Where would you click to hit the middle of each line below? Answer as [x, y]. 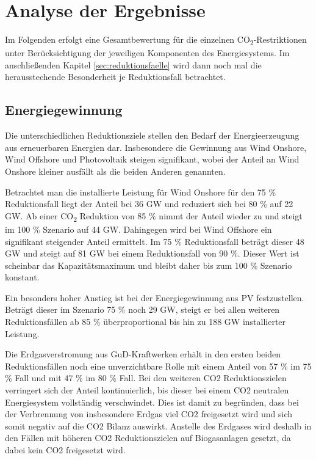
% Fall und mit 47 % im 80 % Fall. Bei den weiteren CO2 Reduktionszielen [146, 378]
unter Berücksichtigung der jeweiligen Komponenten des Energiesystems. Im [147, 53]
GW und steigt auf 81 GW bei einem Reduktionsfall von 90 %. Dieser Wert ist [152, 253]
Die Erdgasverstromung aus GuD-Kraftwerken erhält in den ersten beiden [143, 354]
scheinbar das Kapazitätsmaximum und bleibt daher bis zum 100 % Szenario [149, 265]
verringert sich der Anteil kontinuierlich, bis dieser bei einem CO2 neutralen [147, 390]
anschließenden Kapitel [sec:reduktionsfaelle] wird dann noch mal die [133, 64]
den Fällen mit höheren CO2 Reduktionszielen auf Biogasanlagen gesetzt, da [148, 438]
